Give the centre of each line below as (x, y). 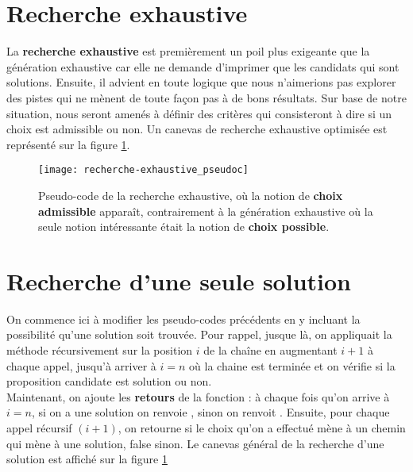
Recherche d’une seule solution (179, 280)
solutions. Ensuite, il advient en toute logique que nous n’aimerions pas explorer (201, 82)
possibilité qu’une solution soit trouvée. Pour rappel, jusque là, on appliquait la (199, 334)
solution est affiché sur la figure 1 (87, 459)
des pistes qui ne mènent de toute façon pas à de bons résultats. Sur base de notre (206, 97)
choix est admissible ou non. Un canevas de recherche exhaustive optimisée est (197, 129)
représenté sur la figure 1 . (68, 144)
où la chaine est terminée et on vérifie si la (292, 365)
